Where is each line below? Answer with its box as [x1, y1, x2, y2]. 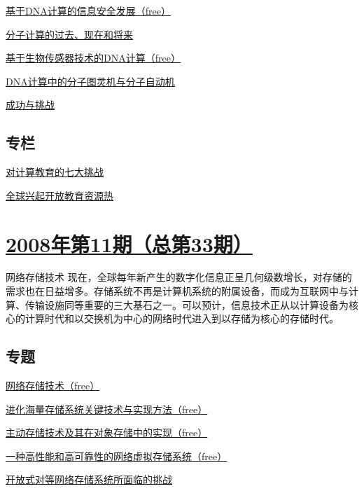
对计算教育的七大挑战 [6, 165, 104, 179]
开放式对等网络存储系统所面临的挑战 [6, 472, 172, 487]
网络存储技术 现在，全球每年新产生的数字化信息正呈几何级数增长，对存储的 [6, 270, 352, 284]
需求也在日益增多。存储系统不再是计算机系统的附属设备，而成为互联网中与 [6, 284, 349, 298]
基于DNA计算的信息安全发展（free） [6, 4, 171, 18]
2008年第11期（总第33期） [6, 229, 253, 258]
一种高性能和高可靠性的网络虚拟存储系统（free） [6, 448, 227, 463]
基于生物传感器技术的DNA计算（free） [6, 50, 181, 65]
